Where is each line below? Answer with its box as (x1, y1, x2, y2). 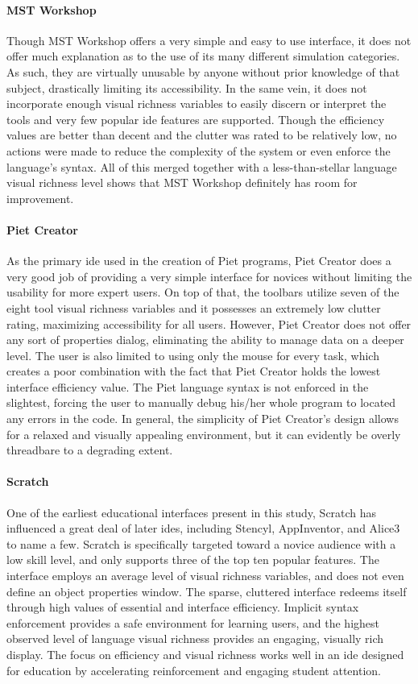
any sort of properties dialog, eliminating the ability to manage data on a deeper (6, 331, 404, 348)
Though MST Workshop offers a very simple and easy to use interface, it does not (6, 31, 412, 48)
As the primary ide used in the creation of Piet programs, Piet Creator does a (6, 252, 391, 269)
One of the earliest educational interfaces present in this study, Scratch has (6, 504, 377, 520)
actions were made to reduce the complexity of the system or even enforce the (6, 142, 391, 159)
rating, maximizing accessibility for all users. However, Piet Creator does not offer (6, 315, 412, 332)
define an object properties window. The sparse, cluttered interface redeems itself (6, 582, 407, 599)
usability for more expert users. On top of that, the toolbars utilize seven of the (6, 284, 399, 301)
